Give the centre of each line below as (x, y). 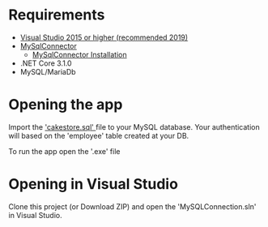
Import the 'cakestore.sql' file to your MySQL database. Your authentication (134, 126)
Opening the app (66, 105)
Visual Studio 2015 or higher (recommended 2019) (104, 37)
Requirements (57, 15)
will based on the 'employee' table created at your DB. (99, 135)
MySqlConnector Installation (79, 54)
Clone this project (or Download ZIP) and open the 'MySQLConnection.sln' (132, 206)
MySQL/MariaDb (48, 71)
